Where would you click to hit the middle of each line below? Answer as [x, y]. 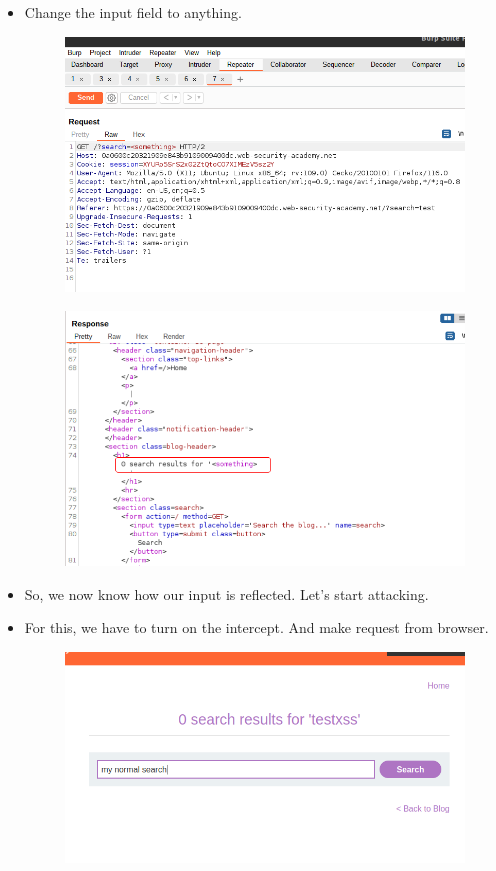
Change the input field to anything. [133, 12]
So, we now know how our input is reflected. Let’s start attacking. [226, 593]
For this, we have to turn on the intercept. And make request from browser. [256, 627]
